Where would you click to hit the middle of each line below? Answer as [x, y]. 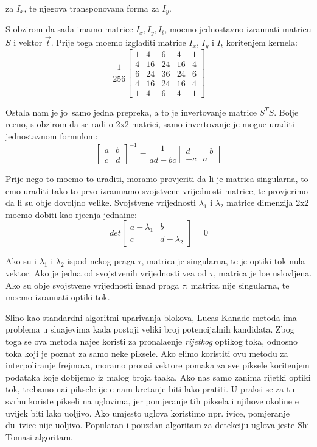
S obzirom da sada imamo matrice [69, 29]
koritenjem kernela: [262, 42]
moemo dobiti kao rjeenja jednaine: [71, 214]
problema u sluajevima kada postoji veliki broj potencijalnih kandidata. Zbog [150, 329]
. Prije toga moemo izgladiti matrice [118, 42]
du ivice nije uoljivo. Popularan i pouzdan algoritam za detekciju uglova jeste [150, 425]
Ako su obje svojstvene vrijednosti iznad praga [92, 285]
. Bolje [286, 112]
